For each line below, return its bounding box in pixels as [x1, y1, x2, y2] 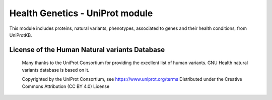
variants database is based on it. [22, 67, 90, 73]
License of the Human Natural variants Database [9, 45, 165, 54]
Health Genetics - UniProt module [9, 8, 153, 19]
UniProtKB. [9, 32, 32, 38]
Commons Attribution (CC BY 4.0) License [22, 83, 110, 89]
